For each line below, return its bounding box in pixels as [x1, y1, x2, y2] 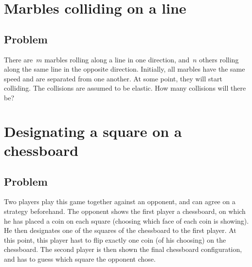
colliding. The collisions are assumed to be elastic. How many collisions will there [4, 83, 246, 93]
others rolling [199, 54, 239, 64]
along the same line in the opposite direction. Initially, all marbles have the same [4, 64, 245, 74]
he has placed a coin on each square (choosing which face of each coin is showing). [4, 215, 249, 226]
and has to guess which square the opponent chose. [4, 253, 156, 264]
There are [4, 54, 33, 64]
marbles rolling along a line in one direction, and [44, 54, 190, 64]
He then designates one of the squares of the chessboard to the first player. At [4, 225, 236, 235]
